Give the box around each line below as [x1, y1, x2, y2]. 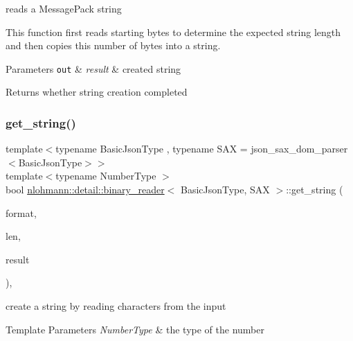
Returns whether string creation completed [6, 85, 188, 99]
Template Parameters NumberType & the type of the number [6, 322, 264, 336]
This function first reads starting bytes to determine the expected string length [6, 24, 341, 39]
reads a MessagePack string [6, 1, 122, 15]
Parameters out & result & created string [6, 61, 181, 76]
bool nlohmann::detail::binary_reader [6, 182, 165, 197]
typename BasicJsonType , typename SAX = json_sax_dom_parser [55, 141, 348, 156]
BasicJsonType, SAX [180, 182, 270, 197]
